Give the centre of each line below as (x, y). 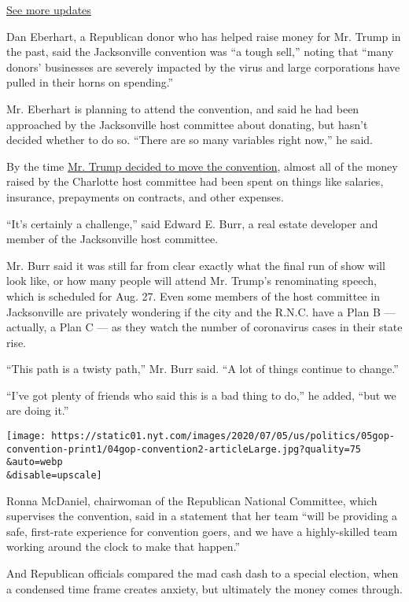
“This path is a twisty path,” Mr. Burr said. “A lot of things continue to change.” (203, 369)
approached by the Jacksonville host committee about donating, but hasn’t (187, 124)
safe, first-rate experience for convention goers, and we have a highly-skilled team (202, 531)
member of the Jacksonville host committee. (112, 239)
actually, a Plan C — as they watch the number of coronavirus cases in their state (204, 327)
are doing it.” (38, 410)
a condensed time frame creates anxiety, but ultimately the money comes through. (204, 588)
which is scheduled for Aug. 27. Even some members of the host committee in (193, 295)
